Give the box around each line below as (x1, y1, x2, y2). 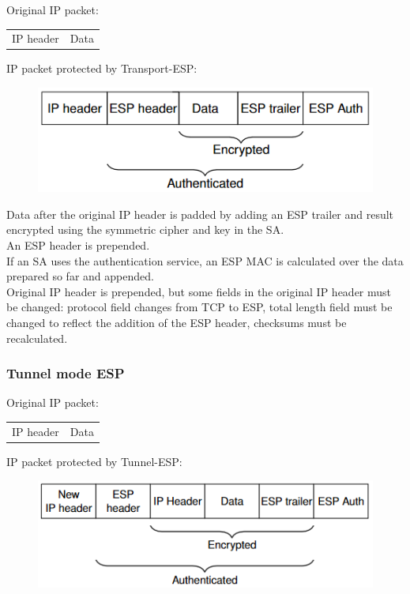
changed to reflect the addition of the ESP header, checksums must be (6, 314, 347, 331)
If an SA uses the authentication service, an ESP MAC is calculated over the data (6, 252, 404, 269)
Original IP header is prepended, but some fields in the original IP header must (6, 283, 392, 299)
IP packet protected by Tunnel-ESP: (6, 453, 182, 469)
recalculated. (6, 329, 68, 346)
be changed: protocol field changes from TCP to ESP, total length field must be (6, 299, 393, 315)
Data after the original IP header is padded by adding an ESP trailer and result (6, 205, 394, 222)
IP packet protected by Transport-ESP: (6, 60, 197, 77)
